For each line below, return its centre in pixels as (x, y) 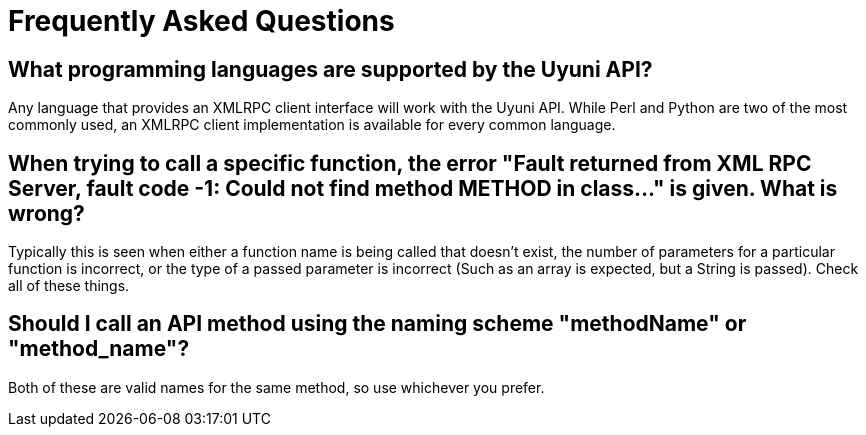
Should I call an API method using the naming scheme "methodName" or (377, 324)
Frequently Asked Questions (201, 21)
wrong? (46, 213)
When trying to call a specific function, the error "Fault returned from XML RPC (410, 163)
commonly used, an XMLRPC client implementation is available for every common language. (312, 125)
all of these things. (69, 286)
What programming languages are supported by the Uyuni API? (330, 69)
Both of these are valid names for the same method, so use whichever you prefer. (276, 387)
